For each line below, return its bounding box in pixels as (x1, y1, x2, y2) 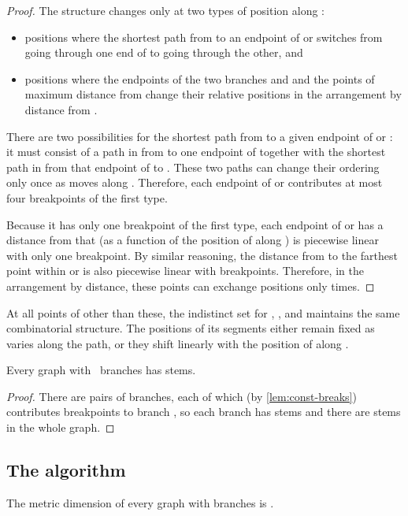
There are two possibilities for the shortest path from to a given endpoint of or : (6, 128, 393, 144)
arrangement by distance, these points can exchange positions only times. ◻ (6, 277, 375, 294)
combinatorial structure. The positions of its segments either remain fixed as (6, 320, 375, 336)
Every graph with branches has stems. (6, 362, 196, 378)
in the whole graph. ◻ (6, 419, 115, 436)
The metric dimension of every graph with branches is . (6, 494, 274, 510)
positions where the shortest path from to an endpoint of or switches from (24, 28, 383, 45)
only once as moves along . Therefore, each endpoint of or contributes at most (6, 174, 383, 191)
